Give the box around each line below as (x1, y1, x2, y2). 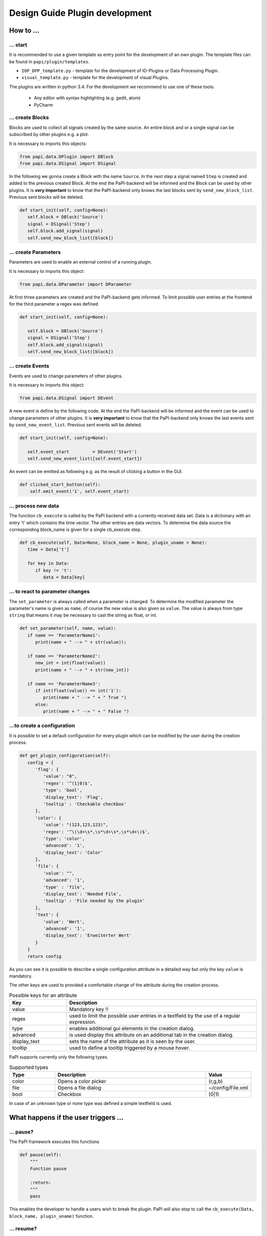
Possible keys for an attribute (9, 992, 78, 999)
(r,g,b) (208, 1078, 223, 1085)
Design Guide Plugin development (9, 7, 152, 18)
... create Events (9, 362, 49, 369)
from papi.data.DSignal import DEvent (19, 396, 114, 401)
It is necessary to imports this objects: (9, 140, 87, 146)
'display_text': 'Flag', (43, 794, 103, 800)
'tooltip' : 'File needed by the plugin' (43, 898, 145, 904)
